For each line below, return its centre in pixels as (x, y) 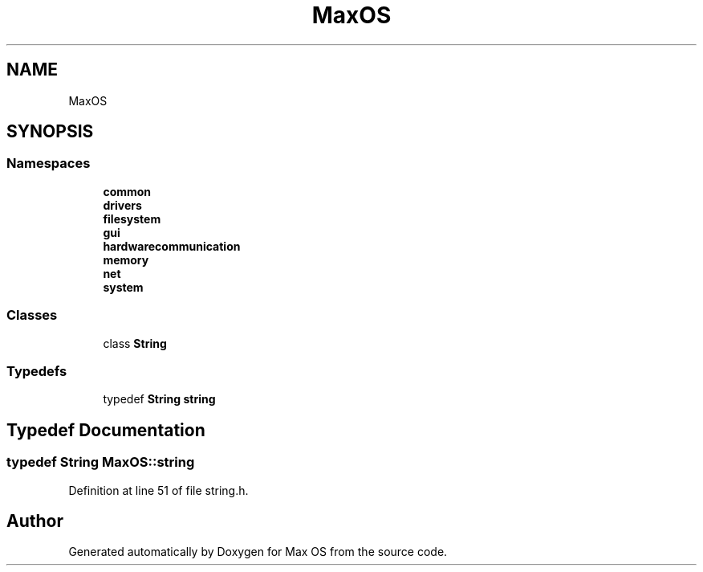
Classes (32, 315)
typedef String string (159, 399)
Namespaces (49, 163)
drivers (122, 205)
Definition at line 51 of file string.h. (158, 490)
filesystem (132, 219)
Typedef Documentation (106, 430)
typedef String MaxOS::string (101, 462)
